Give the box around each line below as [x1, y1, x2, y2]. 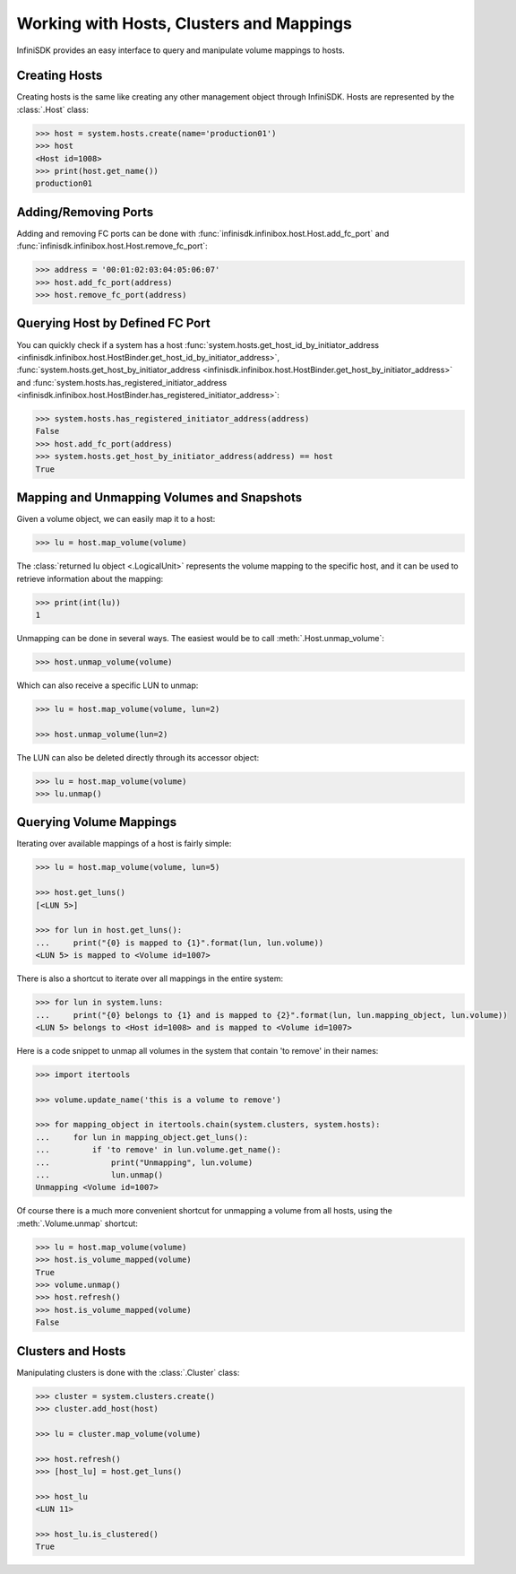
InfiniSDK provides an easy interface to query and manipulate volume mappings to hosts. [16, 45, 345, 56]
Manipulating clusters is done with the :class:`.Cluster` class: [16, 1367, 240, 1378]
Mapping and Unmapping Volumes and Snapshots [16, 490, 303, 506]
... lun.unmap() [35, 1170, 164, 1180]
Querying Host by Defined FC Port [16, 316, 211, 331]
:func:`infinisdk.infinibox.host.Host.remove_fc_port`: [16, 240, 208, 251]
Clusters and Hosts [16, 1344, 126, 1359]
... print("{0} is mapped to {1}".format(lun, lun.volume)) [35, 937, 324, 948]
